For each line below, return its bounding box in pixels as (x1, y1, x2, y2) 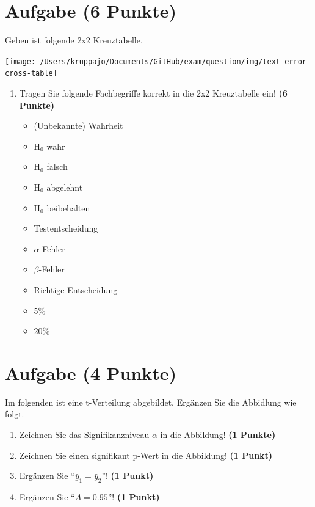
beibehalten (46, 201, 90, 214)
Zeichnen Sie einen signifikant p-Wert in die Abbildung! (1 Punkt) (19, 448, 273, 461)
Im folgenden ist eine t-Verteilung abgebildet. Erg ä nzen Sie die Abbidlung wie (5, 395, 297, 408)
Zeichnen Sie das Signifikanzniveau (19, 428, 150, 441)
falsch (46, 160, 68, 173)
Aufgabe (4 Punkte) (5, 360, 177, 385)
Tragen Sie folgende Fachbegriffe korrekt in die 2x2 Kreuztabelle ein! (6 (19, 87, 288, 100)
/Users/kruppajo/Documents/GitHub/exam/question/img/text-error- (40, 57, 311, 66)
